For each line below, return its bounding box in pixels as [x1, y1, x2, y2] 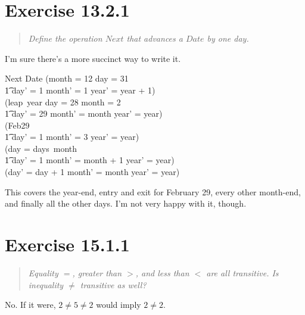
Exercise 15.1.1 [5, 232, 130, 257]
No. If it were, [5, 298, 56, 311]
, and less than [135, 266, 189, 279]
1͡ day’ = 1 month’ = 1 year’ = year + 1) [5, 83, 155, 96]
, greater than [72, 266, 122, 279]
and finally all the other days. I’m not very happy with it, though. [5, 197, 247, 210]
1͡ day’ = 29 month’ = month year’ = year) [5, 107, 163, 120]
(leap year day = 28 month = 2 [5, 95, 121, 108]
